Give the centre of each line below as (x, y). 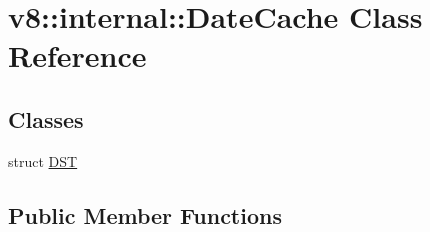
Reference (77, 55)
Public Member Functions (145, 214)
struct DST (43, 160)
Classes (46, 118)
